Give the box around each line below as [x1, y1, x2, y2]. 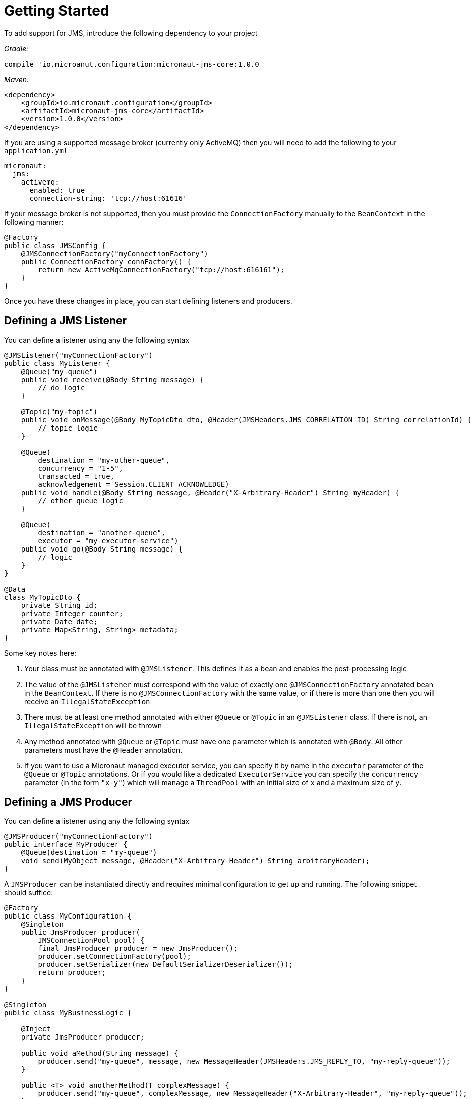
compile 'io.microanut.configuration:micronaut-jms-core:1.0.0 [4, 59, 259, 68]
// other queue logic [38, 496, 124, 505]
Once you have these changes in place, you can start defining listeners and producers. [4, 296, 292, 306]
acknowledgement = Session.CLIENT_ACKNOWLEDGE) [38, 480, 229, 489]
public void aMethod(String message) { [21, 1049, 179, 1058]
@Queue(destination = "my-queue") [21, 848, 157, 857]
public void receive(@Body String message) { [21, 375, 204, 384]
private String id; [21, 601, 98, 609]
